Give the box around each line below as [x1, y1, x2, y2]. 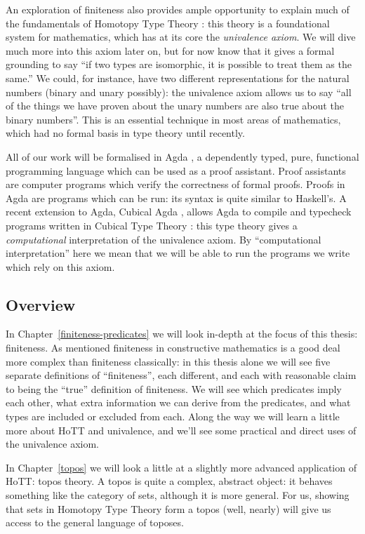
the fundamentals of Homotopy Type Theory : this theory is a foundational [6, 15, 330, 30]
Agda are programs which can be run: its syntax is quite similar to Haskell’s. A [6, 190, 347, 205]
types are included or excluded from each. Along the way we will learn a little [6, 409, 340, 424]
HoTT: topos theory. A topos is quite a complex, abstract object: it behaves [6, 474, 333, 488]
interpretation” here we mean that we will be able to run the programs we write [6, 246, 350, 260]
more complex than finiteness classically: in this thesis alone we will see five [6, 354, 331, 368]
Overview [6, 293, 76, 315]
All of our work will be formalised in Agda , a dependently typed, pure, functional [6, 149, 359, 163]
